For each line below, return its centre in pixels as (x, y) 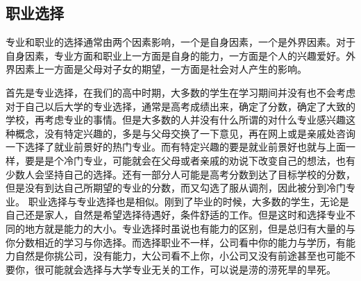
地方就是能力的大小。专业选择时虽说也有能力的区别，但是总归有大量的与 (190, 228)
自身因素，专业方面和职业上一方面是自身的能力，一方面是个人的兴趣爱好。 (176, 55)
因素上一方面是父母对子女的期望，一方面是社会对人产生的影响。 (161, 69)
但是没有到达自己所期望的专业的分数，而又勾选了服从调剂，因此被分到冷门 (176, 188)
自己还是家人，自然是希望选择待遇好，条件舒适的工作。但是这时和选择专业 (176, 215)
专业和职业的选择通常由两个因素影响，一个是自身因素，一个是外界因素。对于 (180, 42)
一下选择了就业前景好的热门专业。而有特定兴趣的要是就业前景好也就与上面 (176, 147)
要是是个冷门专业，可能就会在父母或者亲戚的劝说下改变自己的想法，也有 (190, 160)
